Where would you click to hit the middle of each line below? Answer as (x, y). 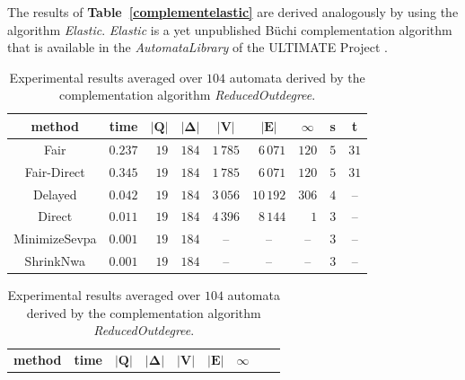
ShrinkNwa (55, 261)
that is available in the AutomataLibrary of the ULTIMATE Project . (198, 47)
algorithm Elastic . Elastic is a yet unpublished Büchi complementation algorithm (230, 29)
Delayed (55, 194)
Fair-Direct (55, 171)
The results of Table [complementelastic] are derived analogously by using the (233, 12)
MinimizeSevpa (55, 239)
